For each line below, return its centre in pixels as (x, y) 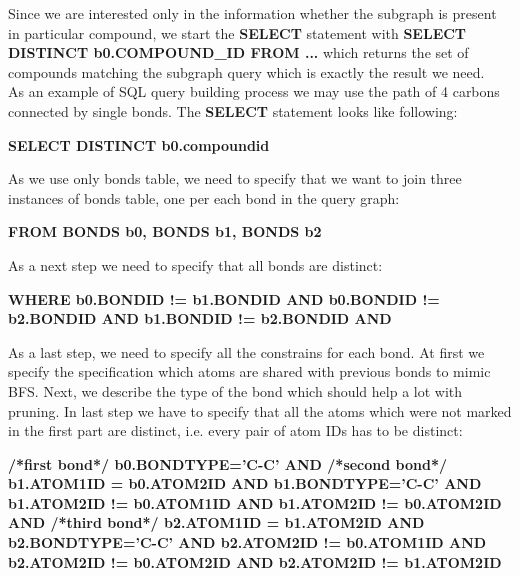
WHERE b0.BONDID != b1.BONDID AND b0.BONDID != (224, 298)
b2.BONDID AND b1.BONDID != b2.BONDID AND (200, 318)
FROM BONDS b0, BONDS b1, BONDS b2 (165, 231)
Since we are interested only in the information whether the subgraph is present (252, 13)
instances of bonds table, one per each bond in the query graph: (204, 197)
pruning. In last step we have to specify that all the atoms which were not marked (260, 410)
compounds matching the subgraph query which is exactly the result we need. (246, 71)
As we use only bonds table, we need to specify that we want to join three (235, 178)
